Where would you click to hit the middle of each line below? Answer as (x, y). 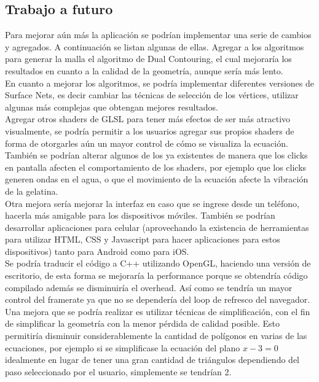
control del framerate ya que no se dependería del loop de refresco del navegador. (158, 299)
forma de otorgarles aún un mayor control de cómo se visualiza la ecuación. (147, 143)
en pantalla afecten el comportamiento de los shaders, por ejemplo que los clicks (156, 167)
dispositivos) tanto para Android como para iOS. (97, 251)
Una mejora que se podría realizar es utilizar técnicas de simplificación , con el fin (158, 311)
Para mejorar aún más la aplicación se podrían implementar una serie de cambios (158, 35)
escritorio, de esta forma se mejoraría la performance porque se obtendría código (156, 275)
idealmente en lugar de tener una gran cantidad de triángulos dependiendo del (152, 360)
